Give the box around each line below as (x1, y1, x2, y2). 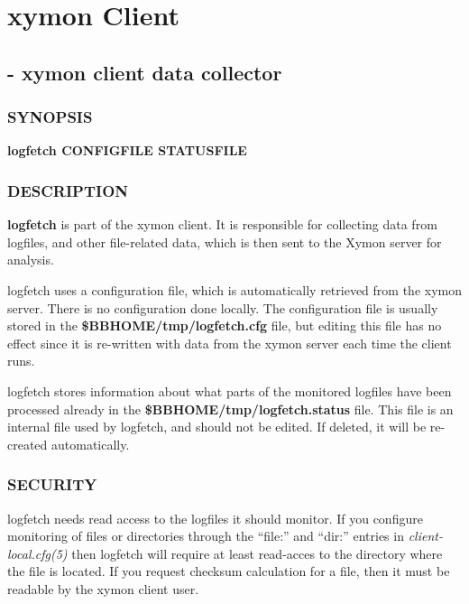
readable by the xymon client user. (7, 579, 199, 598)
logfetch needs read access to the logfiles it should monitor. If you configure (7, 508, 423, 527)
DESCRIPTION (7, 179, 129, 201)
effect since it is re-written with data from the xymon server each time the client (7, 333, 452, 352)
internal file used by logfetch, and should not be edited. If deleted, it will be (7, 417, 427, 436)
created (7, 434, 48, 453)
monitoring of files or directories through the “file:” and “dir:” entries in (7, 526, 404, 545)
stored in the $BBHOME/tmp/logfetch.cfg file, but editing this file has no (7, 316, 442, 335)
